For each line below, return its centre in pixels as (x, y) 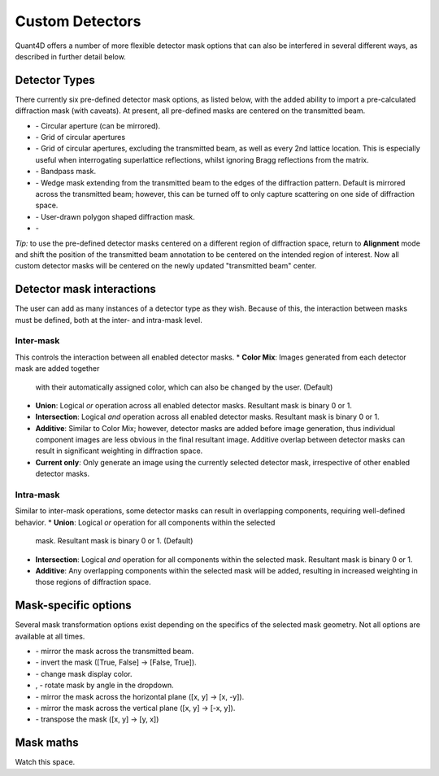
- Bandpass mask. (66, 172)
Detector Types (55, 80)
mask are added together (57, 368)
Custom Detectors (78, 21)
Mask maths (47, 743)
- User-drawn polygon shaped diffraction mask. (115, 216)
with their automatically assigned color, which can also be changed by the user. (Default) (184, 387)
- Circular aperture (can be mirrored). (98, 125)
